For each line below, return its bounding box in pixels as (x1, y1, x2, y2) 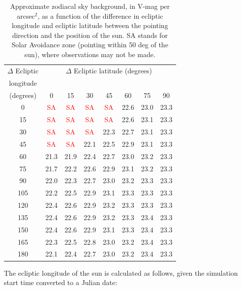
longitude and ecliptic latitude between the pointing (11, 20, 168, 31)
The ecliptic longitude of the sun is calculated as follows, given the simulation (4, 267, 238, 278)
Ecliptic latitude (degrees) (74, 65, 152, 75)
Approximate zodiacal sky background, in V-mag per (10, 1, 170, 11)
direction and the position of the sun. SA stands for (12, 30, 168, 40)
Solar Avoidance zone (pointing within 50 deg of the (11, 39, 168, 50)
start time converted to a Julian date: (4, 277, 118, 288)
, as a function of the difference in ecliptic (37, 10, 163, 21)
